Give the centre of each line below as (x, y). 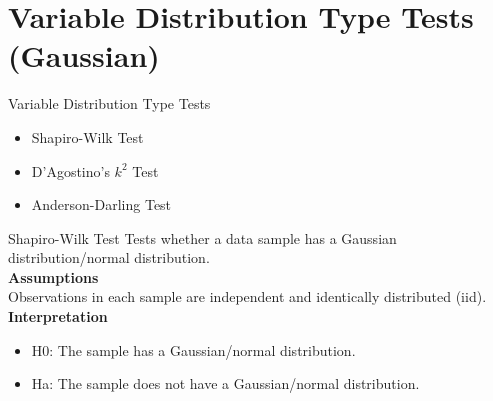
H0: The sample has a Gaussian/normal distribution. (193, 349)
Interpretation (58, 316)
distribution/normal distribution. (109, 257)
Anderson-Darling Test (101, 204)
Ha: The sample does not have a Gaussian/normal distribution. (225, 383)
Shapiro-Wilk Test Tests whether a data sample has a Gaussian (202, 237)
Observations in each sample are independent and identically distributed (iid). (247, 296)
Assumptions (53, 276)
